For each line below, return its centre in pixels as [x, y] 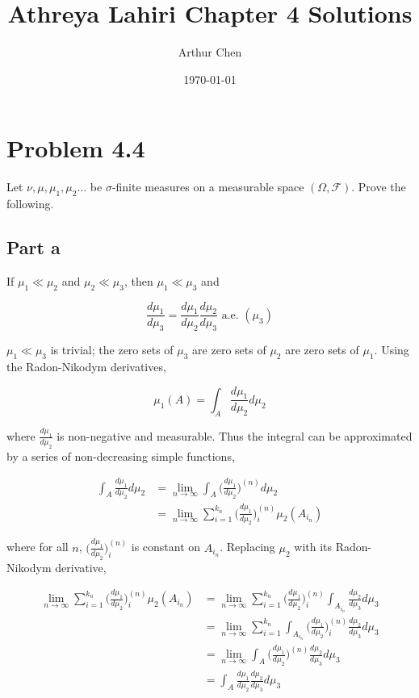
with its [313, 547]
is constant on [166, 547]
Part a [34, 247]
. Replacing [247, 547]
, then [138, 280]
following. [30, 204]
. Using [392, 350]
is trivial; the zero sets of [112, 350]
